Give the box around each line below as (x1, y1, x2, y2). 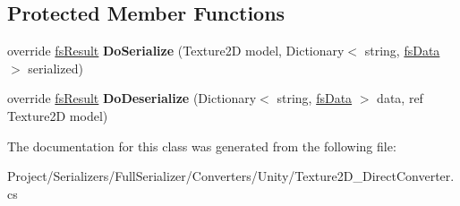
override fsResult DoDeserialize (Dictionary (7, 89, 257, 107)
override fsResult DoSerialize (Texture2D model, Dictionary (7, 41, 345, 60)
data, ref (377, 89, 423, 107)
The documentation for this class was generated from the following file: (7, 136, 396, 155)
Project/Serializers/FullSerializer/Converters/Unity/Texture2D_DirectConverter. (7, 167, 455, 185)
